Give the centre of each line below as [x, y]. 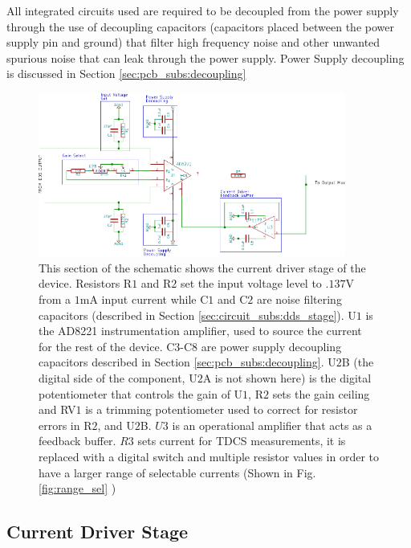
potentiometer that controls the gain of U [141, 393]
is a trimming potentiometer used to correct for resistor [222, 409]
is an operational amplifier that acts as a [272, 425]
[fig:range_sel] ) [77, 488]
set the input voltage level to [251, 283]
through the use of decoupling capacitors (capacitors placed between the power [200, 26]
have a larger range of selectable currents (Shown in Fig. [177, 472]
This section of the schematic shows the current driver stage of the [202, 267]
